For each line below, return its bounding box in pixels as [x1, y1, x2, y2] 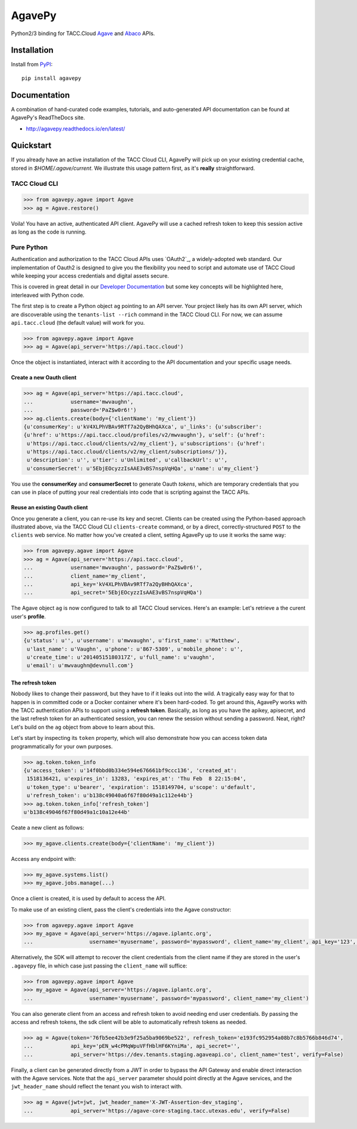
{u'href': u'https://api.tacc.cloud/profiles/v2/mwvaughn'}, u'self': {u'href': [23, 432, 265, 438]
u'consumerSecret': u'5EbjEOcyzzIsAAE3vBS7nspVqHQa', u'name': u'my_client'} [27, 465, 259, 472]
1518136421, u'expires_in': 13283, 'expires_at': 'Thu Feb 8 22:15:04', [27, 775, 247, 782]
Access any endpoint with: [11, 855, 77, 862]
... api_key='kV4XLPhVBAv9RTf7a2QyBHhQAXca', [23, 581, 193, 587]
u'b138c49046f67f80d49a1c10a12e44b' [23, 808, 131, 816]
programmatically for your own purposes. [11, 742, 113, 750]
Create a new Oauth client [11, 374, 77, 381]
